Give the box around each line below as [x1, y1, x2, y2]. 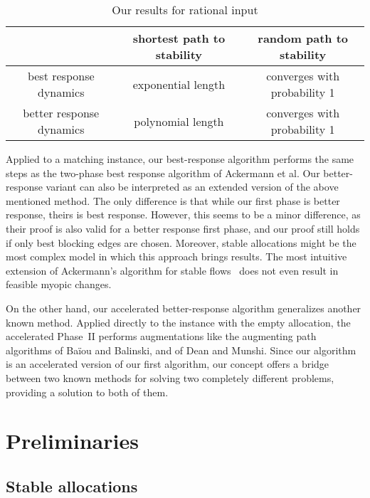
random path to [258, 30, 348, 46]
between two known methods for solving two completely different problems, [6, 370, 334, 385]
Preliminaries [6, 426, 139, 455]
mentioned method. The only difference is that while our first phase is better [6, 193, 340, 208]
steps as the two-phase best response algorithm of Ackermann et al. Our [6, 165, 320, 180]
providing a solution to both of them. [6, 384, 169, 399]
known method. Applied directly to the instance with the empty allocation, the [6, 314, 351, 329]
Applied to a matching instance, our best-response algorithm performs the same [6, 152, 354, 166]
